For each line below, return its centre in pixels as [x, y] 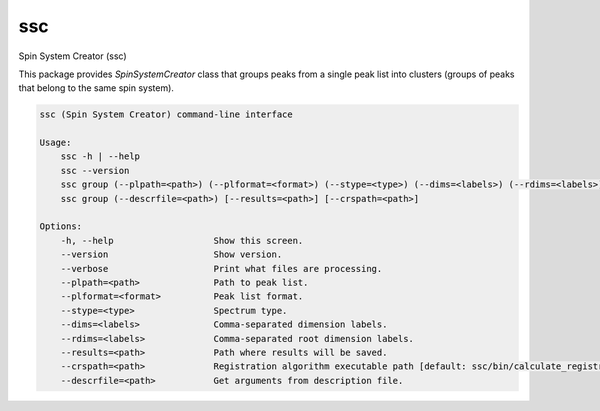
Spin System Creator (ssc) [72, 56]
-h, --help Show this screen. [182, 240]
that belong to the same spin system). [96, 88]
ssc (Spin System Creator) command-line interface [166, 114]
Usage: [55, 143]
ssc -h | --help [100, 156]
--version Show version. [171, 254]
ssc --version [95, 170]
